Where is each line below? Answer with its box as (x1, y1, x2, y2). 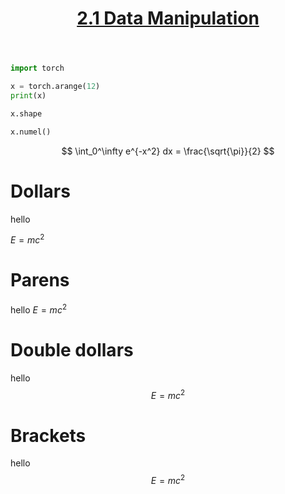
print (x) (10, 90, 47, 101)
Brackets (10, 424, 87, 447)
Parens (10, 269, 70, 292)
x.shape (10, 108, 43, 119)
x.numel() (10, 127, 52, 137)
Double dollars (10, 338, 134, 361)
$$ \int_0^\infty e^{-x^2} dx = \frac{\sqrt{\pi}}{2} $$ (61, 145, 275, 157)
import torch (10, 63, 65, 74)
